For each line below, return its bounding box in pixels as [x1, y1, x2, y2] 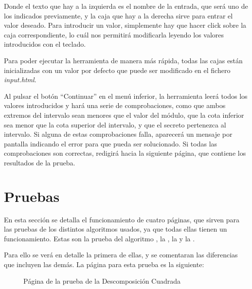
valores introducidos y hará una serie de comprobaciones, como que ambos [4, 100, 226, 110]
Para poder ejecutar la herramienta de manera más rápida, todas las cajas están [4, 55, 243, 65]
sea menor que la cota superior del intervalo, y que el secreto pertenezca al [4, 119, 226, 129]
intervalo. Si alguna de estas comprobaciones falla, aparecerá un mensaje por [4, 129, 233, 139]
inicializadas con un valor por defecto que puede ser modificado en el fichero [4, 65, 231, 75]
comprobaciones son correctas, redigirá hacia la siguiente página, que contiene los [4, 148, 246, 158]
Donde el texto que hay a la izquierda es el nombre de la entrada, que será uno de [4, 1, 248, 11]
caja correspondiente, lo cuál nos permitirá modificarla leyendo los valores [4, 29, 224, 39]
